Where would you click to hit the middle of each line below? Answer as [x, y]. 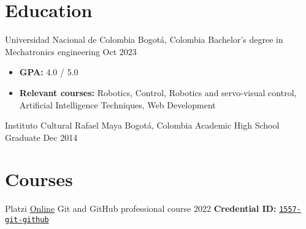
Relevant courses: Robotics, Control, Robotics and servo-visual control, [158, 92]
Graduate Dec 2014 [41, 137]
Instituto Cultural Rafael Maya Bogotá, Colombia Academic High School [142, 125]
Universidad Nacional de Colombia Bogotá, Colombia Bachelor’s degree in [144, 39]
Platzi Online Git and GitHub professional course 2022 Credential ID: [141, 208]
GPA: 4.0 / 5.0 [49, 72]
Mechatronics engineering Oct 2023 [71, 51]
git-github [27, 220]
